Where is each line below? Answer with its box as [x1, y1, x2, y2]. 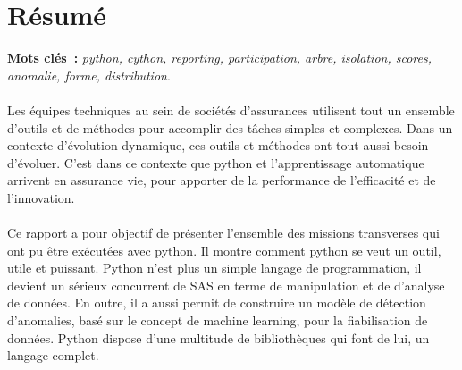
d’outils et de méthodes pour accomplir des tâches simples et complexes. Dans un [7, 118, 453, 137]
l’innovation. [7, 188, 75, 206]
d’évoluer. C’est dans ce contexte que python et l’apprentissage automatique [7, 153, 424, 172]
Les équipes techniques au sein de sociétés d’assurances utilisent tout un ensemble [7, 100, 455, 119]
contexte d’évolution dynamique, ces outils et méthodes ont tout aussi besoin [7, 136, 429, 155]
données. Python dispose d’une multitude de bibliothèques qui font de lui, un [7, 328, 430, 347]
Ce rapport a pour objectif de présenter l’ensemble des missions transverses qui [7, 223, 440, 242]
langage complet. [7, 346, 99, 365]
